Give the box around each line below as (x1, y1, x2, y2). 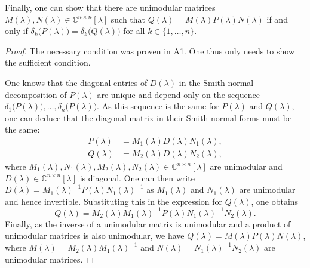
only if (5, 24, 28, 37)
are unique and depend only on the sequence (97, 88, 260, 100)
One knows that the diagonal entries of (5, 76, 148, 88)
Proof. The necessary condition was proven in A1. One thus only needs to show (5, 44, 295, 57)
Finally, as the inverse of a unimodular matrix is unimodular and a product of (5, 217, 291, 230)
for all (123, 24, 145, 37)
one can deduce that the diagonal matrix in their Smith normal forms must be (5, 111, 292, 124)
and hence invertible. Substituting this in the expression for (5, 195, 223, 207)
